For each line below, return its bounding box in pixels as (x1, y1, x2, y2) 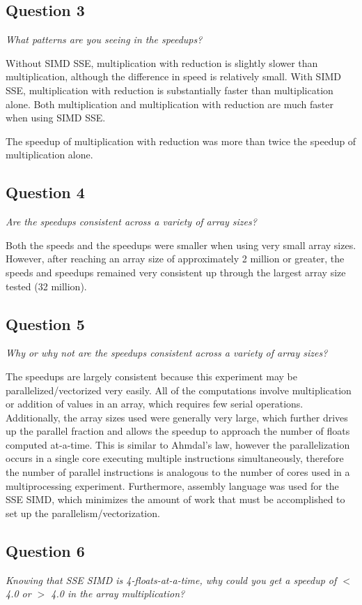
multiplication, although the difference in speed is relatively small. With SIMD (6, 69, 341, 84)
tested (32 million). (6, 278, 87, 293)
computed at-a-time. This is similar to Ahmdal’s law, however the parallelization (6, 437, 350, 451)
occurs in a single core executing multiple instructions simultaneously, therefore (6, 451, 344, 465)
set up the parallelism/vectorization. (6, 505, 160, 520)
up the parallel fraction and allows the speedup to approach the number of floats (6, 424, 350, 438)
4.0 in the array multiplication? (51, 586, 185, 601)
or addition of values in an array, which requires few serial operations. (6, 396, 304, 411)
